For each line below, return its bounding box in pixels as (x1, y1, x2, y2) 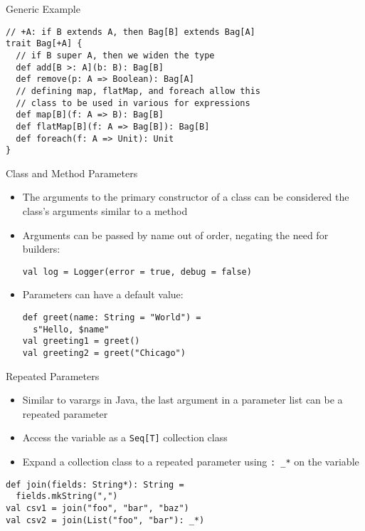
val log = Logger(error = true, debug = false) (22, 266, 252, 277)
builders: (22, 241, 60, 256)
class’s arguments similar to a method (22, 204, 188, 218)
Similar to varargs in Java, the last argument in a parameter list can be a (22, 392, 343, 407)
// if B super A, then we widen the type (16, 50, 215, 61)
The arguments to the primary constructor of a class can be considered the (22, 189, 349, 204)
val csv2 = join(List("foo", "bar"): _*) (6, 515, 205, 525)
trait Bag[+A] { (6, 38, 83, 49)
